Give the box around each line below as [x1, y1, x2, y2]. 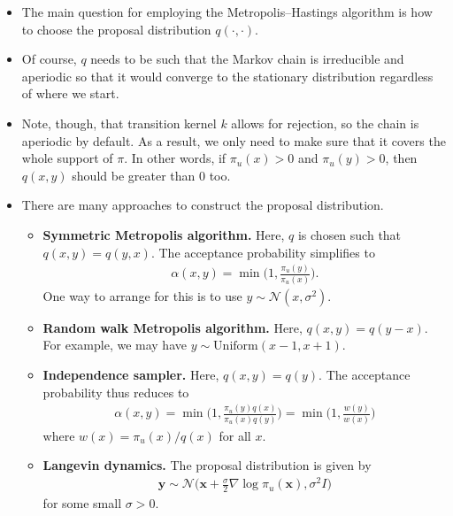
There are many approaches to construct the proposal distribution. [21, 196, 384, 214]
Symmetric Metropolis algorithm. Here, [42, 225, 285, 243]
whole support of [21, 149, 113, 167]
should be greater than [72, 166, 196, 184]
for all [219, 426, 251, 444]
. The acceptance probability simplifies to [150, 243, 375, 261]
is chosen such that [297, 225, 402, 243]
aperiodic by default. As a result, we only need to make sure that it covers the [21, 131, 446, 150]
